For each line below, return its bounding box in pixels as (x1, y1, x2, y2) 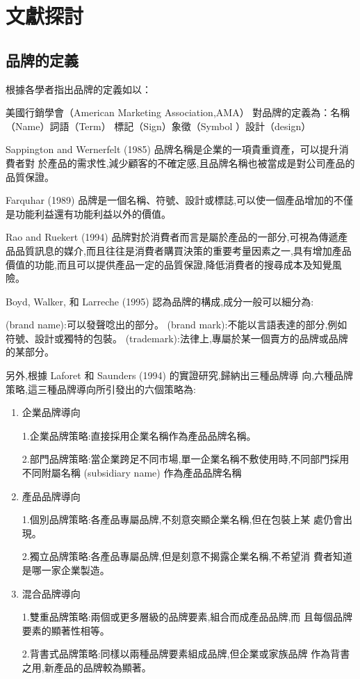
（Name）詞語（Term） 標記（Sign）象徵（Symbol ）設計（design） (6, 118, 311, 133)
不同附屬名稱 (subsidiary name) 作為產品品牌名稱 (22, 465, 242, 480)
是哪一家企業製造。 (22, 563, 110, 577)
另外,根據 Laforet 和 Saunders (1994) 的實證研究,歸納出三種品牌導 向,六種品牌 (6, 368, 354, 383)
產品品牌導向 (22, 488, 81, 503)
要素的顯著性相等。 (22, 623, 110, 637)
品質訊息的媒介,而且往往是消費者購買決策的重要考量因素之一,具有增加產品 (15, 243, 352, 257)
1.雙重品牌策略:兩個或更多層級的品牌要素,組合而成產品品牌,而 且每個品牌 (22, 609, 353, 624)
